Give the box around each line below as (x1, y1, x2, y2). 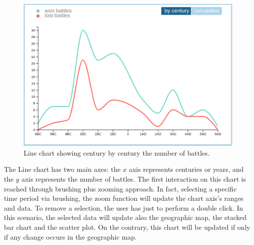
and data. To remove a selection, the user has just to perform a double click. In (4, 202, 243, 213)
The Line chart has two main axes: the (4, 164, 121, 174)
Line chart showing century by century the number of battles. (24, 147, 210, 158)
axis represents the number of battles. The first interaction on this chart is (21, 173, 246, 184)
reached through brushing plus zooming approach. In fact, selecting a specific (4, 183, 237, 193)
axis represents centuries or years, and (129, 164, 244, 174)
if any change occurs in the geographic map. (4, 231, 137, 242)
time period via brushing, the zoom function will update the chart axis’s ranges (4, 193, 244, 203)
